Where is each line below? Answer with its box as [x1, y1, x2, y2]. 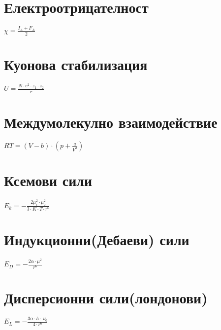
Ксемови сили [4, 170, 93, 190]
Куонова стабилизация [4, 54, 148, 74]
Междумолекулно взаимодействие [4, 112, 218, 132]
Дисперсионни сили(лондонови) [4, 288, 208, 308]
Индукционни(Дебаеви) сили [4, 229, 189, 250]
